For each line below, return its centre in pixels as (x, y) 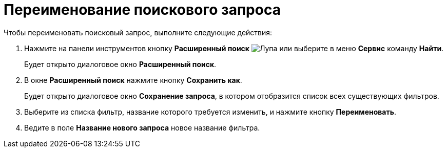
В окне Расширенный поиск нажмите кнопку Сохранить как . (133, 80)
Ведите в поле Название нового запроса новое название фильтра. (142, 127)
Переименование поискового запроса (142, 10)
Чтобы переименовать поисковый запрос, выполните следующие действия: (138, 32)
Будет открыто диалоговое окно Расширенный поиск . (120, 64)
